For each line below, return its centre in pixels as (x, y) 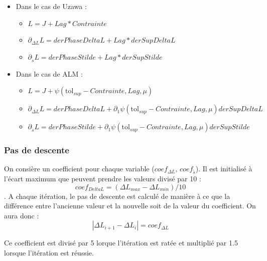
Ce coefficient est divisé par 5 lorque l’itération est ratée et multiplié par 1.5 (121, 243)
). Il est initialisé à (224, 169)
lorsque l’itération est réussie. (49, 253)
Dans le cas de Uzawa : (51, 6)
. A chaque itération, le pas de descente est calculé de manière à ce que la (117, 196)
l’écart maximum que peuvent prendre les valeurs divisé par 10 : (103, 179)
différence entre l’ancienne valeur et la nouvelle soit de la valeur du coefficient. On (130, 206)
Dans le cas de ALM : (49, 73)
